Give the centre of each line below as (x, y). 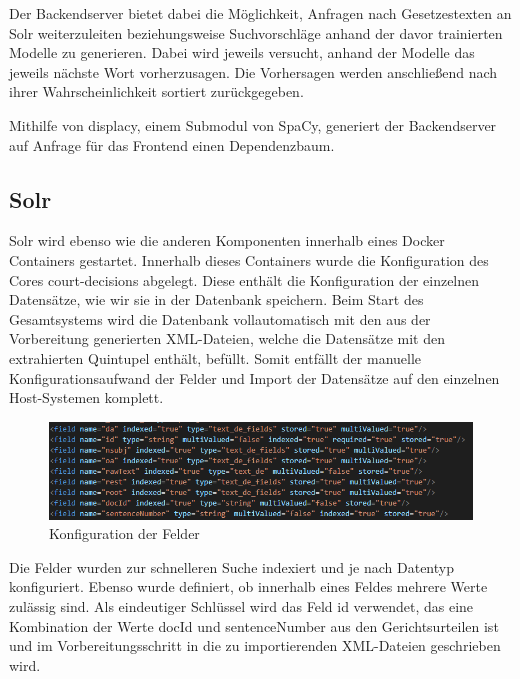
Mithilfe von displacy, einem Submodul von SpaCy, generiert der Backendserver (253, 124)
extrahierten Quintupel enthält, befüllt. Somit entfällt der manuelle (215, 357)
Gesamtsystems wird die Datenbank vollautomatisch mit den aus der (220, 318)
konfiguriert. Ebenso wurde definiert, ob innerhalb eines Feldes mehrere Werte (248, 586)
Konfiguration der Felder (124, 533)
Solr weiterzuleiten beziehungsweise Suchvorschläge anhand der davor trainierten (256, 32)
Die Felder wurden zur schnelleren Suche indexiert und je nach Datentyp (231, 566)
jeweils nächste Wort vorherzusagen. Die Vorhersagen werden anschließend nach (253, 71)
